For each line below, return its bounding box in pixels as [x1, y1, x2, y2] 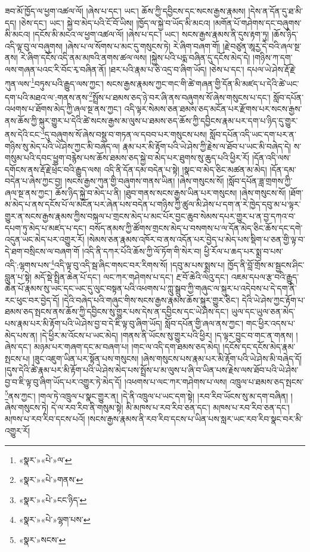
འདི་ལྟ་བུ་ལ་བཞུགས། [5, 39, 63, 52]
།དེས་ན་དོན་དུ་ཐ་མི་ [248, 5, 303, 17]
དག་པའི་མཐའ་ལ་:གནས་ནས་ [5, 91, 89, 103]
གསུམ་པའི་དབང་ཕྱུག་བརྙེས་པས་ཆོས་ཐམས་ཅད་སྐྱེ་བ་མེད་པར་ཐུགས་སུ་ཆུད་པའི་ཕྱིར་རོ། [5, 151, 250, 164]
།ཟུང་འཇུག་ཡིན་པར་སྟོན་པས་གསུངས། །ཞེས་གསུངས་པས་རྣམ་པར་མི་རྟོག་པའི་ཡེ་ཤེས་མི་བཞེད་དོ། [32, 352, 302, 364]
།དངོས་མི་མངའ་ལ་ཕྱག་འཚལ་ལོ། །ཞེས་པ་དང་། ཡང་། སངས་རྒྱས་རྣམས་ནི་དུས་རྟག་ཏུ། [33, 28, 269, 41]
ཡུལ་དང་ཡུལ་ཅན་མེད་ [231, 305, 296, 318]
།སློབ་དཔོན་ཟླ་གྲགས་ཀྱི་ [227, 175, 293, 187]
